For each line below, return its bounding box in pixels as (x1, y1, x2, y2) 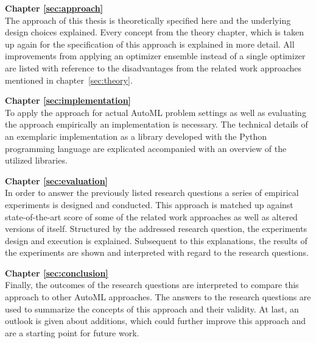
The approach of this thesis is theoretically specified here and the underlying (5, 13, 291, 26)
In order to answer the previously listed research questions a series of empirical (5, 186, 299, 199)
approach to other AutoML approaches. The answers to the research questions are (5, 291, 311, 303)
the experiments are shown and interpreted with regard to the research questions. (5, 246, 309, 259)
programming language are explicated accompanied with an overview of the (5, 142, 287, 154)
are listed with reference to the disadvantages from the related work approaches (5, 61, 302, 74)
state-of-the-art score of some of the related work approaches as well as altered (5, 210, 298, 223)
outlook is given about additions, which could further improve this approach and (5, 314, 306, 327)
